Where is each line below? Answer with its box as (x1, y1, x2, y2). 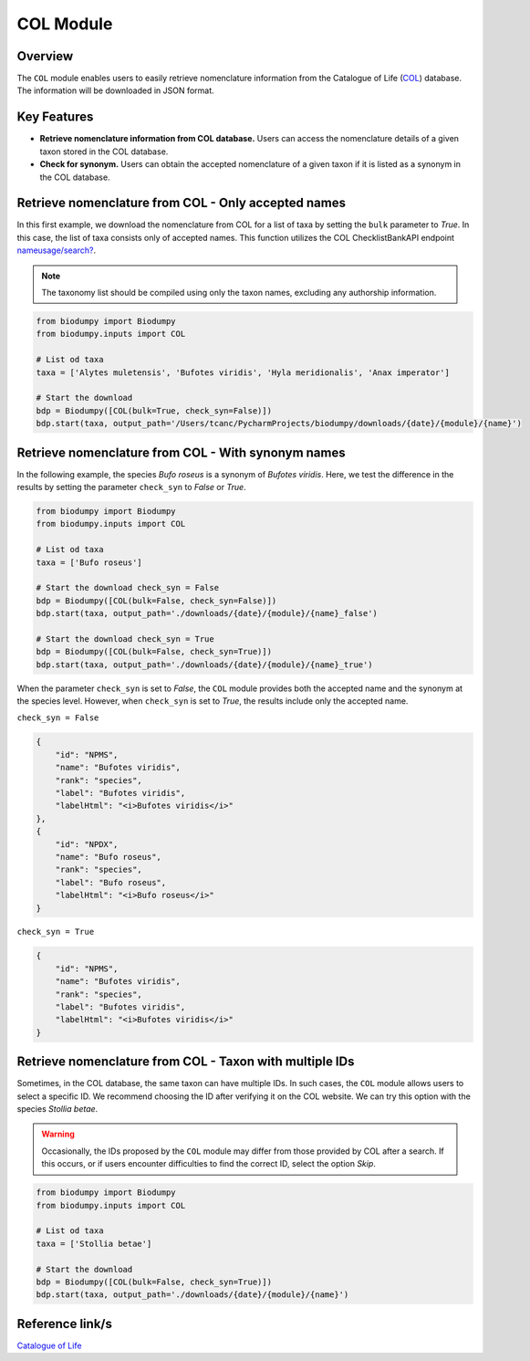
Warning (41, 1128, 75, 1140)
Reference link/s (16, 1315, 113, 1332)
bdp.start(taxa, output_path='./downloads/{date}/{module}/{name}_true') (36, 659, 373, 670)
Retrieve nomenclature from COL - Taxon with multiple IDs (16, 1054, 355, 1070)
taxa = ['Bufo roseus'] (36, 557, 143, 568)
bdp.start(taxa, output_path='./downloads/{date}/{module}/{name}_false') (36, 608, 379, 619)
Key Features (16, 110, 94, 125)
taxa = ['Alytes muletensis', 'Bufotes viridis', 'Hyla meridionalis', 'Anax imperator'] (36, 367, 451, 378)
